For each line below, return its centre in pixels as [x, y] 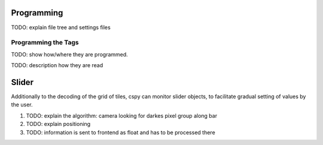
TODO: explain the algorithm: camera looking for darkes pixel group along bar [122, 115]
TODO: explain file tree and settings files [61, 27]
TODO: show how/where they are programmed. [69, 54]
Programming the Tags [45, 43]
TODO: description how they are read [57, 65]
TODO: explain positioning [58, 124]
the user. [22, 105]
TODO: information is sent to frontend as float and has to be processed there [121, 132]
